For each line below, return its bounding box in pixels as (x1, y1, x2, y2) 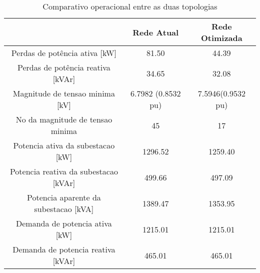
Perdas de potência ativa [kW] (11, 47, 116, 58)
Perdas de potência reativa (17, 61, 110, 73)
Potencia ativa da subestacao (13, 139, 115, 151)
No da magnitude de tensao (15, 113, 112, 125)
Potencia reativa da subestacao (9, 165, 118, 177)
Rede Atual (132, 26, 179, 38)
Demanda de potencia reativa (12, 243, 115, 255)
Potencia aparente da (26, 191, 101, 203)
